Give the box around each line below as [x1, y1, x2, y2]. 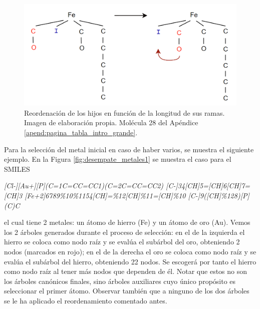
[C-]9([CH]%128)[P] [188, 190, 249, 201]
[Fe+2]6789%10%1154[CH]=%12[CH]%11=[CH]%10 [25, 190, 186, 201]
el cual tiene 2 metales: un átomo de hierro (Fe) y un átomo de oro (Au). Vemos [4, 217, 250, 227]
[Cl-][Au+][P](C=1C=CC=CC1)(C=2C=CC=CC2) [4, 180, 164, 191]
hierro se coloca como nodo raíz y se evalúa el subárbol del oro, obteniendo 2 [4, 236, 240, 247]
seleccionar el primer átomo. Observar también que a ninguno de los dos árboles [4, 285, 249, 296]
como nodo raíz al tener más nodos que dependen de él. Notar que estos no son [4, 266, 247, 276]
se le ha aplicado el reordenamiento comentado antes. [4, 295, 167, 305]
